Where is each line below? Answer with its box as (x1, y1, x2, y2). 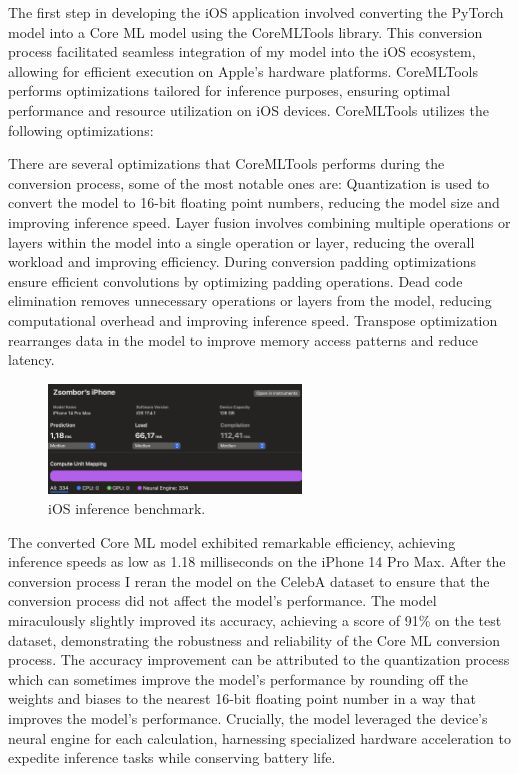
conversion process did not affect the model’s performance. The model (8, 590, 437, 611)
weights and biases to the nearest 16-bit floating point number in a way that (8, 688, 476, 709)
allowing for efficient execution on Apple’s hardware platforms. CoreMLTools (8, 60, 479, 81)
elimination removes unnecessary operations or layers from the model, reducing (8, 290, 492, 311)
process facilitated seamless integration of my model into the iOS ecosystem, (8, 41, 476, 62)
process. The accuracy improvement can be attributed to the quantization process (8, 649, 510, 670)
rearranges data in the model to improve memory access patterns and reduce (8, 329, 478, 350)
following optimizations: (8, 119, 154, 140)
